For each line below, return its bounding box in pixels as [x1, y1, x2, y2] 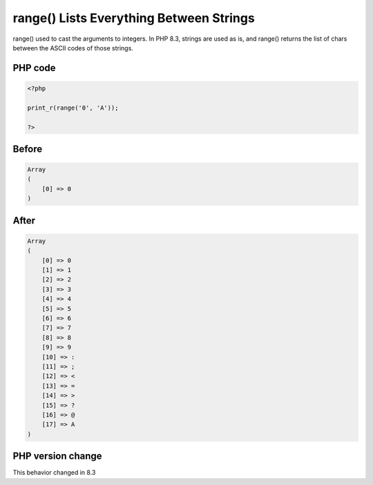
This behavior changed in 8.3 [12, 468, 96, 477]
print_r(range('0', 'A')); [27, 103, 119, 112]
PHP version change [12, 451, 103, 462]
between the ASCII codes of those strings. [12, 43, 134, 52]
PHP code [12, 62, 56, 74]
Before [12, 143, 43, 155]
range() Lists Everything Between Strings [12, 10, 255, 26]
